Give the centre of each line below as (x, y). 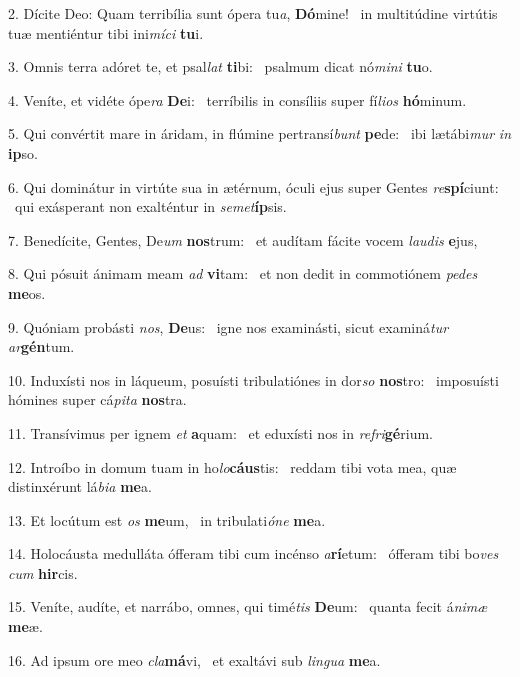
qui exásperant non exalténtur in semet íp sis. (150, 206)
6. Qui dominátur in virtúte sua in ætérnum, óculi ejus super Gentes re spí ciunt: (253, 186)
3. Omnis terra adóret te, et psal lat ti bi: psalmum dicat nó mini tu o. (220, 66)
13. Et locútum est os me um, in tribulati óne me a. (167, 519)
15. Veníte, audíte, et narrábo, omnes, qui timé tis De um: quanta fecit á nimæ (248, 606)
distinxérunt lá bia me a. (80, 486)
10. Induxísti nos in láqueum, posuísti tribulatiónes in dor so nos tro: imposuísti (253, 379)
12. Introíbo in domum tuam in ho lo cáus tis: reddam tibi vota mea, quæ (232, 466)
